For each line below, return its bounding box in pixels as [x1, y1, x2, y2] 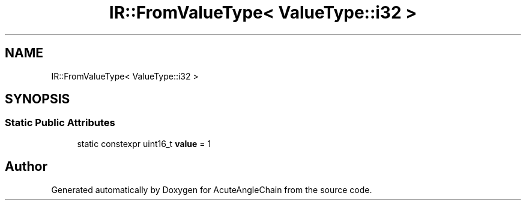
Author [5, 159, 47, 175]
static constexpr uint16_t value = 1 [77, 138, 211, 149]
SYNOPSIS [5, 91, 70, 107]
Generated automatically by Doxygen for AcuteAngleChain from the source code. [51, 184, 372, 195]
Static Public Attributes [5, 117, 115, 129]
